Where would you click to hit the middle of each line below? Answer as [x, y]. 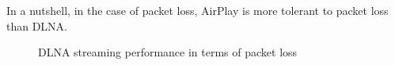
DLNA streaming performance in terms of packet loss [168, 52]
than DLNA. [37, 25]
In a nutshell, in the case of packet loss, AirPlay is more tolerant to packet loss [197, 10]
